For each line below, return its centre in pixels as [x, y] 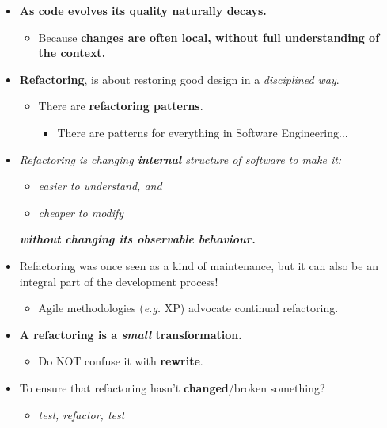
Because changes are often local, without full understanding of [209, 37]
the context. [72, 53]
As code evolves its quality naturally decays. [143, 10]
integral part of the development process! [119, 281]
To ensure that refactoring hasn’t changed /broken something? [172, 387]
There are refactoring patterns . [121, 106]
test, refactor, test [82, 414]
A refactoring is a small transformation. [131, 334]
